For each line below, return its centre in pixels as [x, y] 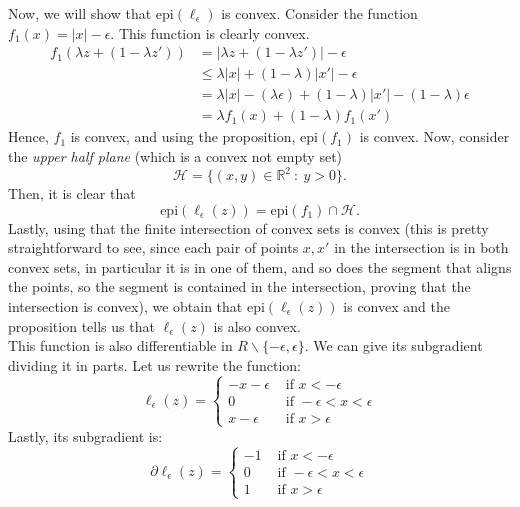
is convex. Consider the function [319, 13]
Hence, [28, 136]
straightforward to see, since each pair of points [153, 247]
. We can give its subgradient [393, 345]
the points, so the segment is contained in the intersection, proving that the [239, 286]
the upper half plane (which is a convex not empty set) [175, 155]
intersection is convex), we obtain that [125, 305]
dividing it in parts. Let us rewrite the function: [154, 364]
